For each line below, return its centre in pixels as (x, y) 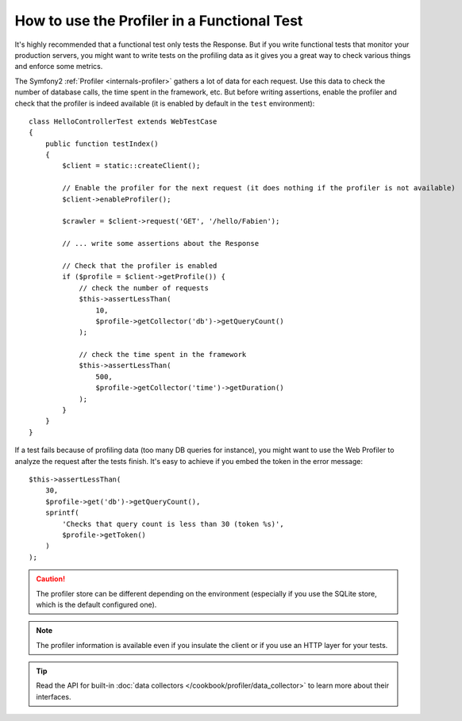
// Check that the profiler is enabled (140, 265)
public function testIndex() (102, 144)
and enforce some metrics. (59, 67)
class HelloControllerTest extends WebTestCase (123, 121)
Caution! (51, 579)
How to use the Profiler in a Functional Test (159, 21)
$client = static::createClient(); (131, 166)
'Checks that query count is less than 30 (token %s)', (173, 524)
